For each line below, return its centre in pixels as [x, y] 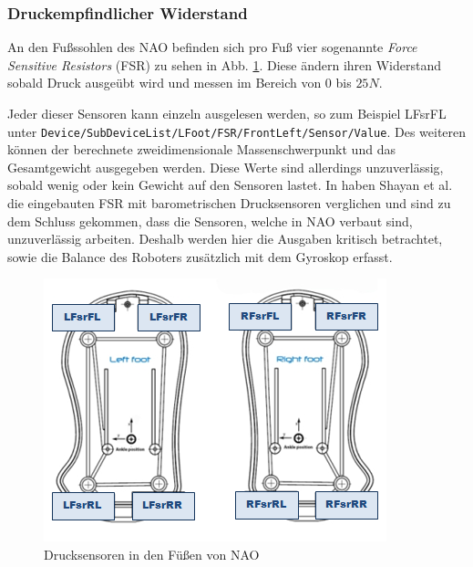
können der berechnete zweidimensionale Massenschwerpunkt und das [201, 149]
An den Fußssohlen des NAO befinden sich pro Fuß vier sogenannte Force [212, 47]
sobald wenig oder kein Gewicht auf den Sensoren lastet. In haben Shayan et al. [230, 185]
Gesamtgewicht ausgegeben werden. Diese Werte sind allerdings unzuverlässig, [226, 167]
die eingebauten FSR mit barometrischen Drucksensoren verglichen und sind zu [229, 203]
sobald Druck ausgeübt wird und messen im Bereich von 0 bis [180, 83]
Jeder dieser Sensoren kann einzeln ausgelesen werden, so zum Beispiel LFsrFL [227, 113]
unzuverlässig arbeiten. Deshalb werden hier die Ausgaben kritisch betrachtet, [225, 239]
